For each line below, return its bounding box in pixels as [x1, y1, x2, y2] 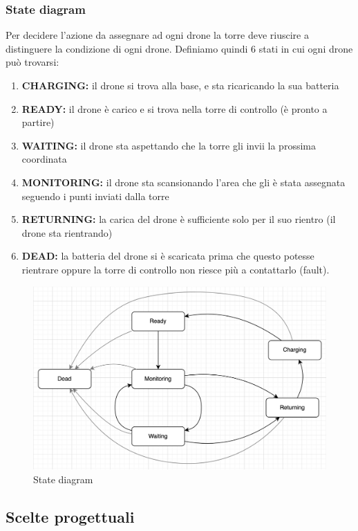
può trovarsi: [6, 55, 59, 69]
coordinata [21, 152, 67, 166]
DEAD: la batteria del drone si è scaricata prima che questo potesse [21, 249, 314, 263]
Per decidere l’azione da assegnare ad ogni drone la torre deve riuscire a [6, 28, 309, 42]
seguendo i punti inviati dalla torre [21, 188, 169, 203]
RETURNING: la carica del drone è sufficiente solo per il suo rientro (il [21, 212, 336, 226]
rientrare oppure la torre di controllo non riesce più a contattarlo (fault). [21, 262, 330, 276]
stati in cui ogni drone [258, 41, 353, 55]
